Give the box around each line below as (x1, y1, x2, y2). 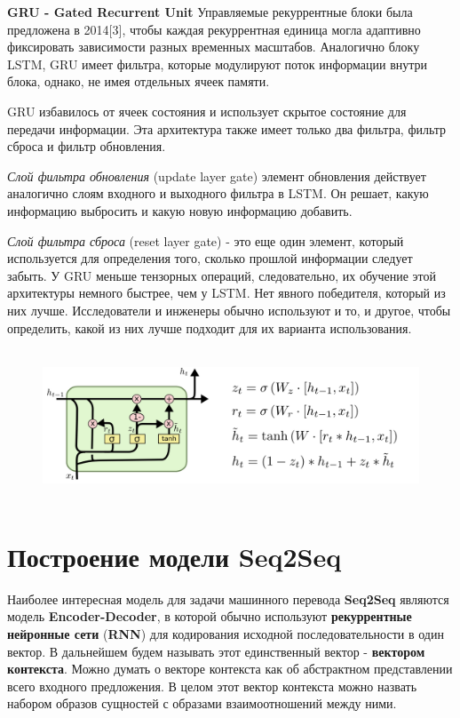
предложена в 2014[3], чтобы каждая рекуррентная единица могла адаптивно (7, 20, 421, 38)
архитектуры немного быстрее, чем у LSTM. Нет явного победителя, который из (7, 283, 446, 302)
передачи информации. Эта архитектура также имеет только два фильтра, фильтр (7, 119, 447, 138)
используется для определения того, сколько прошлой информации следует (7, 249, 413, 267)
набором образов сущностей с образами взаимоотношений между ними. (7, 694, 397, 713)
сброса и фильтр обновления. (7, 137, 166, 156)
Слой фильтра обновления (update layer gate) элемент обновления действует (7, 166, 426, 185)
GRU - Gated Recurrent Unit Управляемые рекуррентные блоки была (7, 3, 413, 20)
